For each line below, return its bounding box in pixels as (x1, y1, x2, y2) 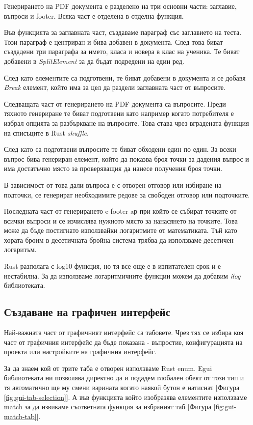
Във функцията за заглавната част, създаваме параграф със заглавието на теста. (4, 27, 242, 37)
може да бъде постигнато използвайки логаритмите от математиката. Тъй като (4, 225, 237, 235)
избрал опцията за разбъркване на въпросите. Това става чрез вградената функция (4, 117, 249, 128)
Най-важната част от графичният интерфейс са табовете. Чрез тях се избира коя (4, 327, 244, 338)
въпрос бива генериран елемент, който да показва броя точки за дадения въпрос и (4, 153, 249, 164)
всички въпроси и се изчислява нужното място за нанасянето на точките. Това (4, 215, 238, 226)
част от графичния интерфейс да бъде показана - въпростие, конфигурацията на (4, 337, 243, 347)
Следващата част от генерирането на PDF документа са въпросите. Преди (4, 98, 226, 109)
